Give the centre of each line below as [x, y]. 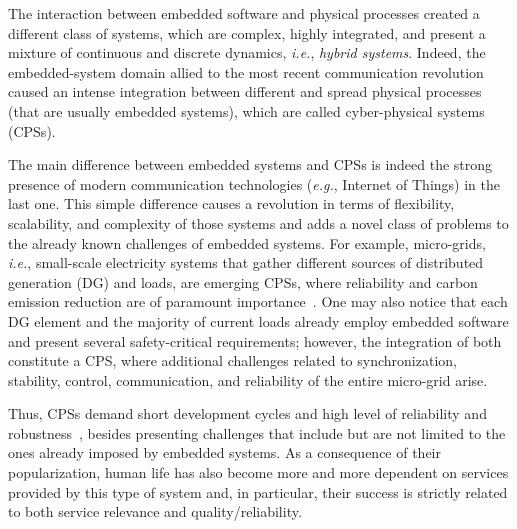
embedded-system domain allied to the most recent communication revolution [246, 71]
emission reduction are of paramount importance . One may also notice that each [258, 301]
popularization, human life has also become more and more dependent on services [258, 472]
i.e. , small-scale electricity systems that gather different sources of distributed [246, 262]
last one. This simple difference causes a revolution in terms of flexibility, [231, 203]
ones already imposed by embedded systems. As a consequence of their [225, 452]
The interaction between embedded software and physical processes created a [244, 13]
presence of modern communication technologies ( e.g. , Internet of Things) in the [254, 183]
